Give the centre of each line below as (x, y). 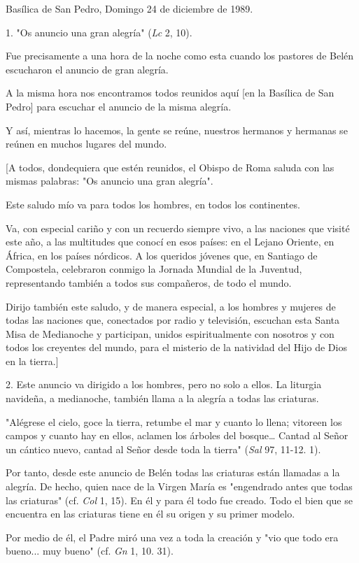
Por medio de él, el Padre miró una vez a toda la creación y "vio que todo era (172, 537)
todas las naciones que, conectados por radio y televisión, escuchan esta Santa (173, 320)
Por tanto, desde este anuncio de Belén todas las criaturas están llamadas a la (173, 472)
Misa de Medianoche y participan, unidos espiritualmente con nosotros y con (170, 333)
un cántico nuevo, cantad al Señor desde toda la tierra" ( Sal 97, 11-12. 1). (163, 449)
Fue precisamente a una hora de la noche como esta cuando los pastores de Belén (180, 56)
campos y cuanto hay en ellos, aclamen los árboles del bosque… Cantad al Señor (177, 435)
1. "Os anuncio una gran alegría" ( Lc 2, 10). (99, 32)
